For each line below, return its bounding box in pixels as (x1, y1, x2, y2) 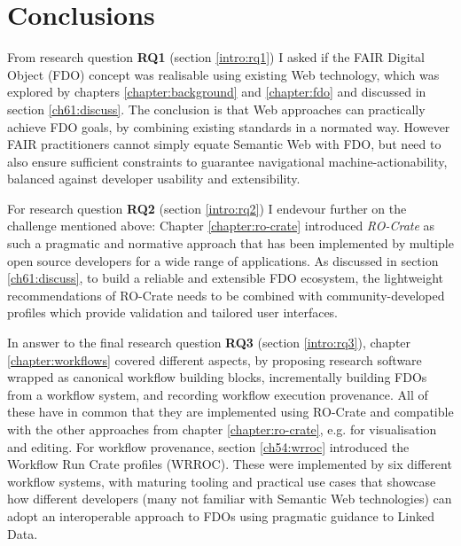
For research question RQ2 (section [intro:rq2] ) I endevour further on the (7, 199, 407, 217)
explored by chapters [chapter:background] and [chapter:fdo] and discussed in (7, 82, 426, 101)
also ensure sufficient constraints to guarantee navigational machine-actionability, (7, 152, 448, 170)
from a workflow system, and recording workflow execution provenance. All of (7, 385, 428, 403)
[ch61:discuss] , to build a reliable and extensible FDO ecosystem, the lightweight (7, 269, 444, 287)
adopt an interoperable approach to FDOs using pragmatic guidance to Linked (7, 506, 434, 525)
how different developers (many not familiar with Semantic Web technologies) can (7, 489, 452, 508)
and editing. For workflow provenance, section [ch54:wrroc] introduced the (7, 437, 410, 456)
